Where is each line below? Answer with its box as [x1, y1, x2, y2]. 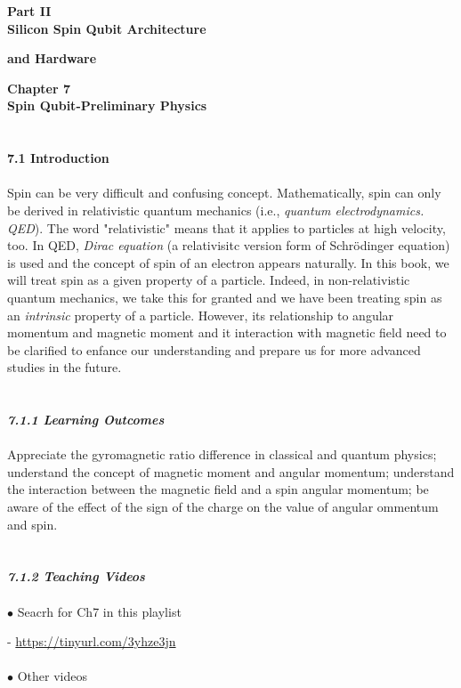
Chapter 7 [7, 78, 71, 97]
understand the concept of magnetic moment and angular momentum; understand [7, 462, 455, 481]
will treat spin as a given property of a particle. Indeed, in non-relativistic [7, 271, 410, 289]
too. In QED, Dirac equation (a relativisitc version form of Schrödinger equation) [7, 236, 450, 255]
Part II [7, 2, 52, 20]
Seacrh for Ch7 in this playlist [17, 602, 182, 620]
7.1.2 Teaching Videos [7, 567, 145, 586]
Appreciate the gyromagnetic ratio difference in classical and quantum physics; [7, 445, 437, 464]
